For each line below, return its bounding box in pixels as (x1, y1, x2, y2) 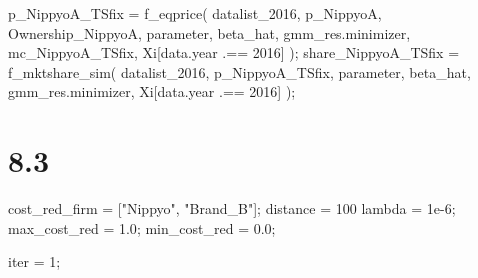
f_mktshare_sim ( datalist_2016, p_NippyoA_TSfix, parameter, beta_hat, (8, 61, 471, 82)
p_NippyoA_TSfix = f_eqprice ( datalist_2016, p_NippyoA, (8, 3, 382, 23)
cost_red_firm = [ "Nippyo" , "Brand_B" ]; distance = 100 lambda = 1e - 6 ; (8, 198, 456, 219)
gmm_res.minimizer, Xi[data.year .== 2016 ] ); (8, 81, 296, 102)
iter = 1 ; (8, 251, 61, 272)
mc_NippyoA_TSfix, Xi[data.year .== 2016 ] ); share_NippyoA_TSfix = (8, 42, 460, 63)
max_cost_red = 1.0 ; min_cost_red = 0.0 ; (8, 217, 276, 238)
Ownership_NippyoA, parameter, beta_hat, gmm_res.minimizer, (8, 22, 411, 43)
